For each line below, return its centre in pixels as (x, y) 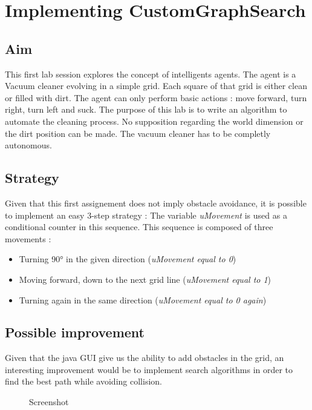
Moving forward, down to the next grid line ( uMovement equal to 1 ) (145, 279)
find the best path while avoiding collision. (83, 381)
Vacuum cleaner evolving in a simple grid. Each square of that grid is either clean (156, 86)
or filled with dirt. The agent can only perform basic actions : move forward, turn (156, 97)
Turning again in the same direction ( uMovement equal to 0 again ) (143, 299)
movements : (28, 238)
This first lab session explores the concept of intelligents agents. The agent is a (151, 74)
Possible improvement (75, 332)
